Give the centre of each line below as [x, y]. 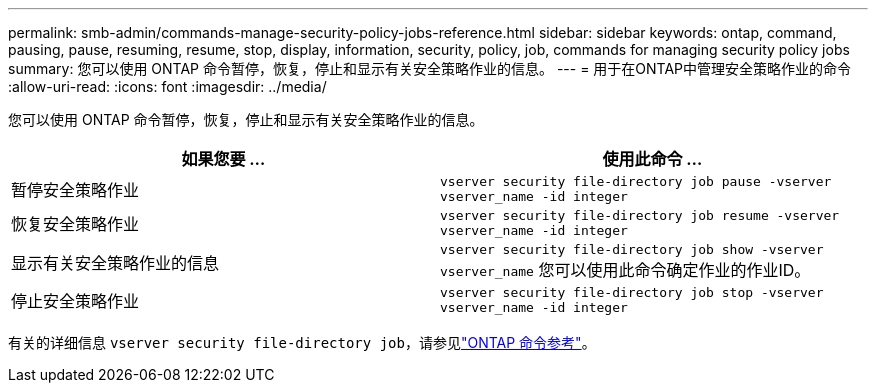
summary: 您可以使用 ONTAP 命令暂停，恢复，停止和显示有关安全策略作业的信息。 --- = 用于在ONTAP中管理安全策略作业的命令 [430, 68]
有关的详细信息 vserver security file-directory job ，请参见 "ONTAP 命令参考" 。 [302, 342]
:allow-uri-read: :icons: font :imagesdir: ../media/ [167, 86]
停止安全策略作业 [75, 301]
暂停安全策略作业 [75, 190]
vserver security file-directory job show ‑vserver [632, 249]
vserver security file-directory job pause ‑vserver [636, 181]
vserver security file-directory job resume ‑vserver [640, 215]
